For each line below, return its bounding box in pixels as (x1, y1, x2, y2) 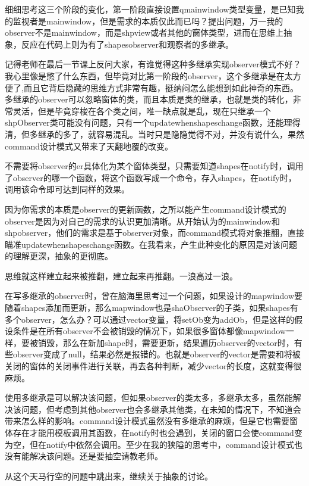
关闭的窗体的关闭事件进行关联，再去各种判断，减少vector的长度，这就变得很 (5, 360, 302, 372)
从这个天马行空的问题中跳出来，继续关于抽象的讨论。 (5, 469, 213, 482)
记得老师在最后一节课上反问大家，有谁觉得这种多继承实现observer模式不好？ (5, 58, 301, 70)
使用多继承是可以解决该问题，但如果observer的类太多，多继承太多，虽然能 (5, 391, 293, 404)
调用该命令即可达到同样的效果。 (5, 183, 130, 195)
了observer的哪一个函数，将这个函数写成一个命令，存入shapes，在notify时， (5, 171, 297, 183)
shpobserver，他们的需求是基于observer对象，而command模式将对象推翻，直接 (5, 226, 304, 239)
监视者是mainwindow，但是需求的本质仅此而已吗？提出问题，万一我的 (12, 14, 283, 27)
